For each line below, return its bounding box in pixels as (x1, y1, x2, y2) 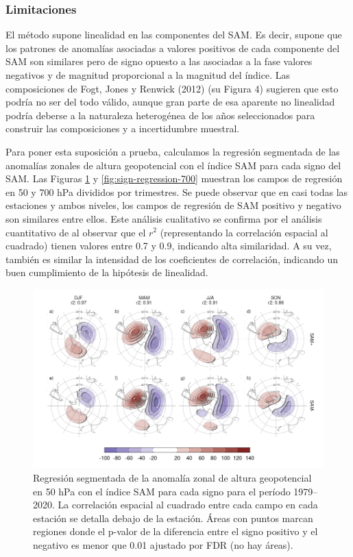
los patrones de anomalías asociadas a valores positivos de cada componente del (5, 40, 340, 55)
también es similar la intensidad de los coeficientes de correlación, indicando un (5, 251, 339, 266)
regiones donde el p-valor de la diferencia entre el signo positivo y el (33, 524, 318, 539)
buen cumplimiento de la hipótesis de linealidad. (5, 265, 208, 280)
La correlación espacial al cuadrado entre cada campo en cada (58, 497, 318, 512)
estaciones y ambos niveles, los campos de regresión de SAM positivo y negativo (5, 198, 341, 212)
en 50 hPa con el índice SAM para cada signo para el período (33, 484, 291, 498)
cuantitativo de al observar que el (5, 225, 146, 239)
